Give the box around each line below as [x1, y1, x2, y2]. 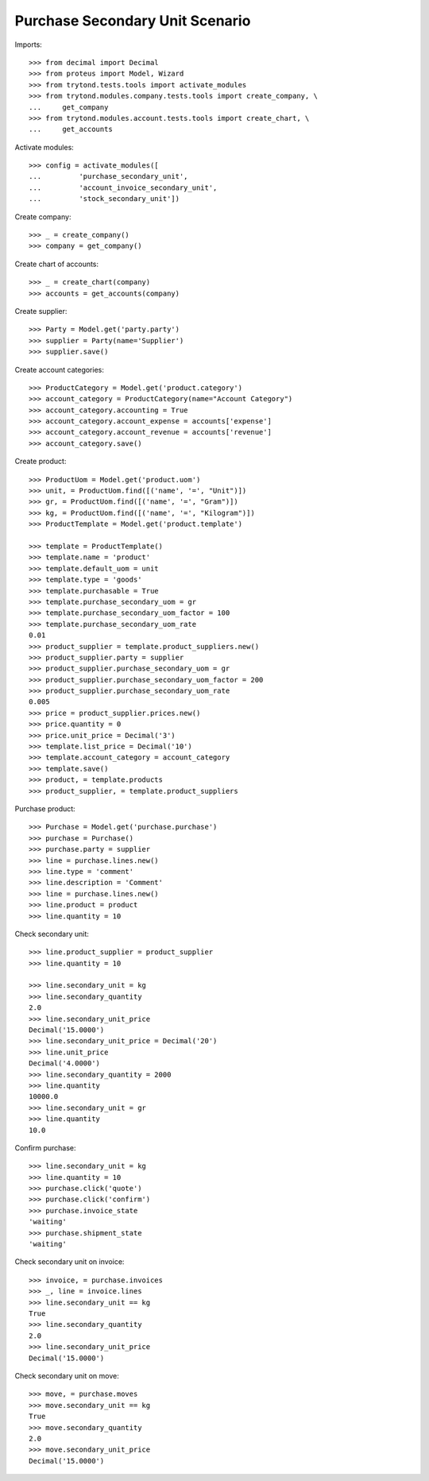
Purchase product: [14, 803, 75, 814]
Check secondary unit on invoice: [14, 1257, 125, 1266]
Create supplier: [14, 306, 68, 315]
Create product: [14, 457, 67, 466]
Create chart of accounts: [14, 259, 99, 269]
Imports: [14, 40, 43, 49]
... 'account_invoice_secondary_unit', [29, 183, 218, 192]
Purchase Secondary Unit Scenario [14, 12, 251, 29]
